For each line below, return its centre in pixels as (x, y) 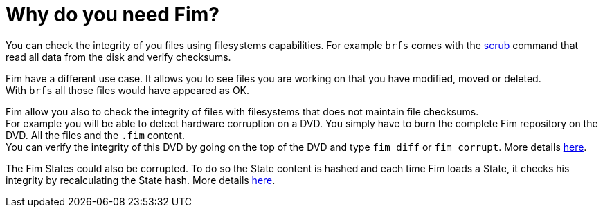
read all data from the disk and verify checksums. (118, 57)
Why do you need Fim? (112, 15)
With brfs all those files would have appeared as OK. (128, 90)
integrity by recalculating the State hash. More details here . (141, 180)
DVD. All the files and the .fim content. (95, 135)
